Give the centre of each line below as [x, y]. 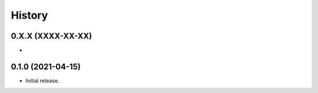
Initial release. [42, 80]
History [29, 15]
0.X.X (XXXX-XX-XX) [52, 36]
